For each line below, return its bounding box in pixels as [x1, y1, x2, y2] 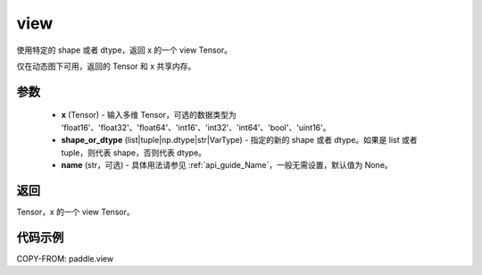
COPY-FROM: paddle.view [16, 253, 114, 263]
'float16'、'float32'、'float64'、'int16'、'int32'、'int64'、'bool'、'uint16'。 [61, 121, 331, 133]
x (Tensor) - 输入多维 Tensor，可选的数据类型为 [61, 110, 237, 121]
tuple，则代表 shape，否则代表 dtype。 [61, 147, 207, 158]
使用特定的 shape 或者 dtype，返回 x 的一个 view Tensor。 [16, 45, 232, 55]
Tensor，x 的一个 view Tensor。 [16, 206, 135, 217]
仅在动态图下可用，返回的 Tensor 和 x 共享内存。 [16, 61, 196, 71]
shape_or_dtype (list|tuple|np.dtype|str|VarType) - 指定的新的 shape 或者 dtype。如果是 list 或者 [61, 135, 418, 146]
